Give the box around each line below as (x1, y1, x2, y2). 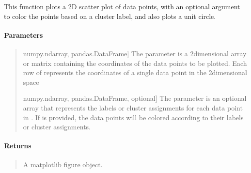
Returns (4, 141, 31, 151)
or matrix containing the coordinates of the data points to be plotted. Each (23, 58, 247, 68)
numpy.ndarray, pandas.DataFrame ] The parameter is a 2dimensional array (23, 48, 247, 58)
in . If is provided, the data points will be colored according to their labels (23, 112, 244, 122)
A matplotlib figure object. (23, 159, 103, 169)
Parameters (4, 30, 43, 40)
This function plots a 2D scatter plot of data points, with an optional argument (4, 1, 240, 11)
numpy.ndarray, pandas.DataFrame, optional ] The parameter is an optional (23, 93, 247, 103)
